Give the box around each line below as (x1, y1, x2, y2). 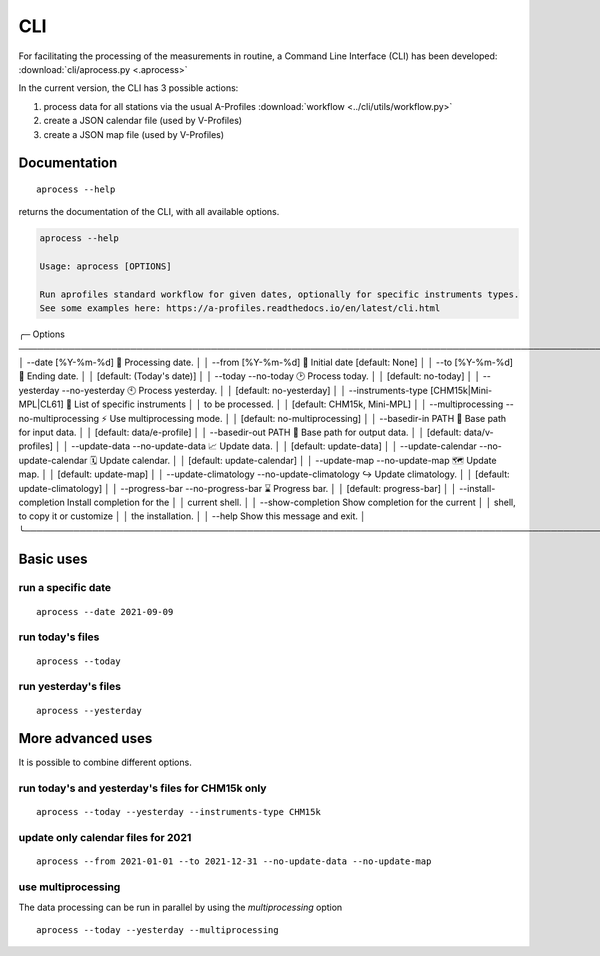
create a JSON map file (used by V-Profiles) (43, 128, 225, 140)
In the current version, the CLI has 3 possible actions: (18, 82, 239, 94)
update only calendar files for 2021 (18, 831, 192, 845)
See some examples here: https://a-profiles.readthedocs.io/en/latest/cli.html (39, 303, 441, 314)
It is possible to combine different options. (18, 756, 192, 769)
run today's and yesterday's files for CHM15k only (18, 781, 267, 795)
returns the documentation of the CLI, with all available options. (18, 206, 280, 218)
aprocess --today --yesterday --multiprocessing (36, 924, 279, 935)
